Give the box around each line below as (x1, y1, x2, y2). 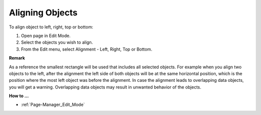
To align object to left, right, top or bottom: (9, 24, 94, 30)
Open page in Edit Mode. (21, 33, 71, 38)
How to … (9, 93, 29, 99)
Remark (9, 55, 25, 61)
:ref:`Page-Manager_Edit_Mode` (21, 102, 85, 108)
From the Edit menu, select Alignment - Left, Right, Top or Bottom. (21, 46, 152, 52)
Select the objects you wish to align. (21, 39, 93, 45)
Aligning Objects (9, 7, 78, 18)
